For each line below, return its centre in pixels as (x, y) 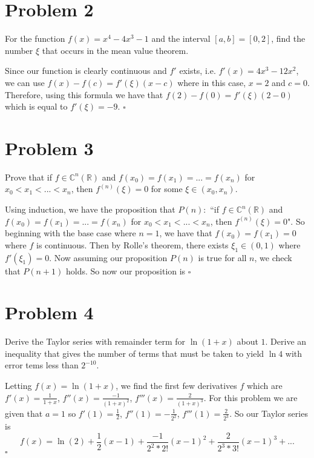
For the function (35, 38)
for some (167, 189)
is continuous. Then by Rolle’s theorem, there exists (132, 244)
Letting (18, 386)
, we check (273, 257)
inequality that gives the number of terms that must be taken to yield (135, 353)
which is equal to (36, 106)
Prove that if (29, 177)
